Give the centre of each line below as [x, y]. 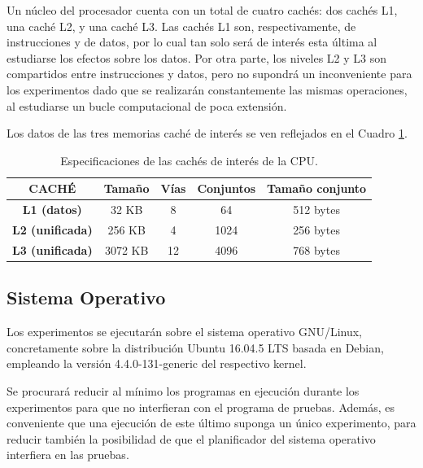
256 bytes [316, 230]
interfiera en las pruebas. [68, 455]
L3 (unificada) [52, 249]
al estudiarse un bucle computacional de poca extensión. [147, 105]
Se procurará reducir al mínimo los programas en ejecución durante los [183, 390]
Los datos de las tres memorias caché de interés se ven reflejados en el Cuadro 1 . [207, 133]
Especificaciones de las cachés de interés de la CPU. [189, 160]
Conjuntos [227, 188]
